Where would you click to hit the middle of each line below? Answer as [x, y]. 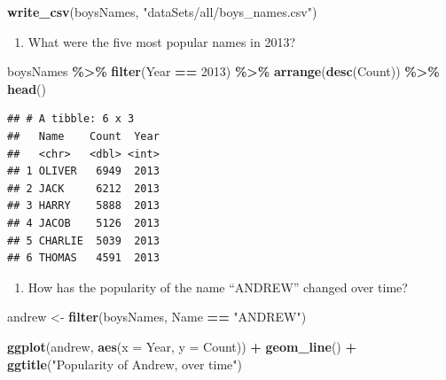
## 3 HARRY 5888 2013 [83, 206]
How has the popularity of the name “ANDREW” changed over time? [218, 287]
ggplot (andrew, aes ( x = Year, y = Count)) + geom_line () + [182, 346]
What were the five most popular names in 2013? [162, 41]
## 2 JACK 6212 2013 [83, 188]
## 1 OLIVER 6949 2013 [83, 171]
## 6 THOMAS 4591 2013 [83, 258]
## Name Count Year [83, 136]
